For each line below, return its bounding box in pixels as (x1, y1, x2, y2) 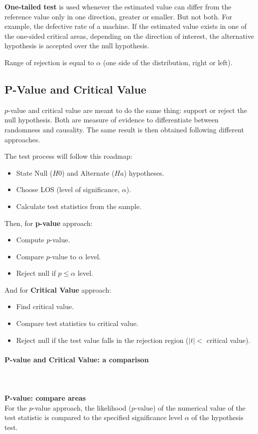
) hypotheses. (124, 167, 164, 178)
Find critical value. (16, 301, 74, 312)
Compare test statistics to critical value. (16, 318, 138, 328)
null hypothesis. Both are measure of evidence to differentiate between (4, 114, 219, 125)
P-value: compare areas (4, 393, 86, 403)
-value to (49, 251, 77, 261)
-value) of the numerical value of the (134, 402, 246, 413)
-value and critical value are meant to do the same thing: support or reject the (8, 105, 247, 115)
